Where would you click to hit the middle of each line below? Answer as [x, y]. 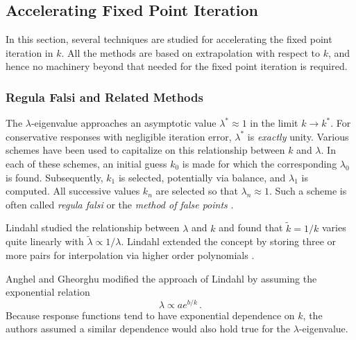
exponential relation [48, 292]
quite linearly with [45, 241]
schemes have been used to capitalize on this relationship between [145, 150]
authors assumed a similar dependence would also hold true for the [148, 329]
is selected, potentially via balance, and [202, 177]
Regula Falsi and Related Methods [104, 97]
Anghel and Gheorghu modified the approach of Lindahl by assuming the [161, 278]
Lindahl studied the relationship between [93, 227]
